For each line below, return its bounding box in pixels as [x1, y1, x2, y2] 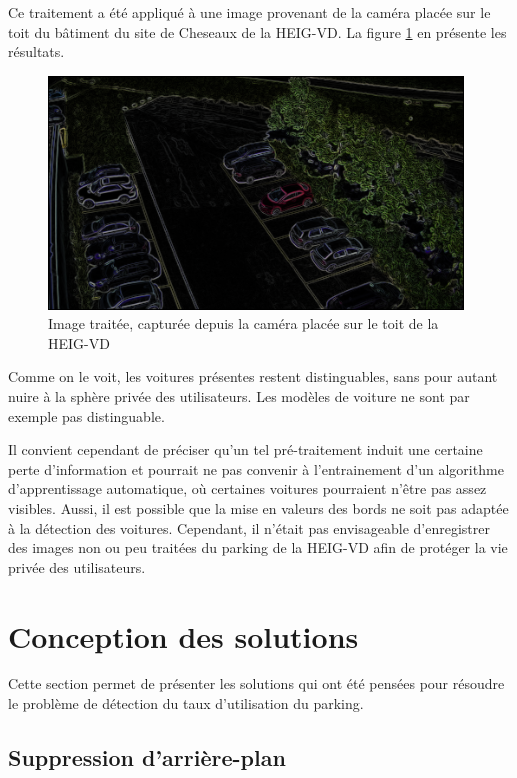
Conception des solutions [8, 615, 359, 656]
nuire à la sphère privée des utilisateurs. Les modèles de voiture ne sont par [8, 386, 470, 406]
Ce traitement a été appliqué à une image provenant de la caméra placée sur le [8, 2, 491, 22]
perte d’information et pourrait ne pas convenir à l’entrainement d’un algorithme [8, 458, 504, 479]
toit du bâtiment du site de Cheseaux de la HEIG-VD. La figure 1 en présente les [8, 21, 507, 42]
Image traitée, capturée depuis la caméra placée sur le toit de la [48, 313, 439, 334]
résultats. [8, 41, 65, 62]
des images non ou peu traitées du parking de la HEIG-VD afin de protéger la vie [8, 537, 508, 558]
